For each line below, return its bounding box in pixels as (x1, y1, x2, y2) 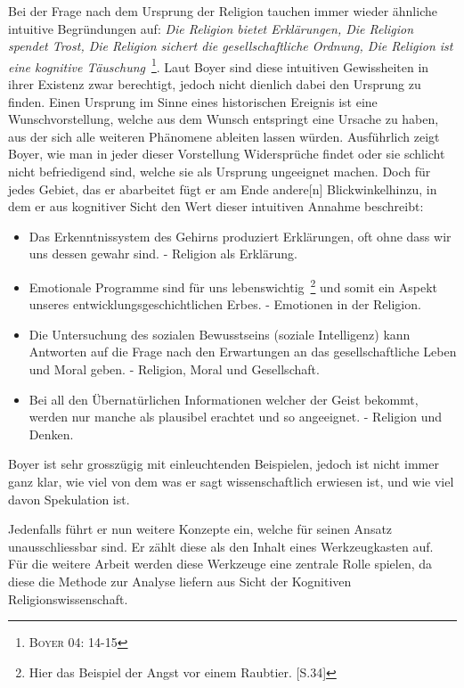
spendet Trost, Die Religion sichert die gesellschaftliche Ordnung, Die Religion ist (8, 37, 453, 55)
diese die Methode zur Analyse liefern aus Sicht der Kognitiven (8, 571, 352, 590)
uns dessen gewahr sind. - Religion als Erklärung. (28, 244, 297, 263)
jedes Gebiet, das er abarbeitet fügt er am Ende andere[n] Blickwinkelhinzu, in (8, 179, 437, 198)
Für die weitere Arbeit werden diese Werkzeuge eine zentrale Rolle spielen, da (8, 554, 433, 573)
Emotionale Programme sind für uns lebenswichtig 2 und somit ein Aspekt (28, 274, 438, 296)
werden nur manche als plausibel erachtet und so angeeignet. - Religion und (28, 407, 443, 426)
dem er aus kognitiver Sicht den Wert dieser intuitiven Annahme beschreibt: (8, 197, 424, 216)
